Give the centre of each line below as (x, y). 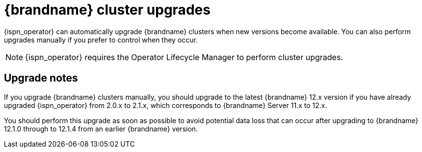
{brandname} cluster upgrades (107, 10)
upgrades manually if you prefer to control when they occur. (101, 40)
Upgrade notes (41, 78)
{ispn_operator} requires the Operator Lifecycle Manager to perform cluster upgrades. (184, 57)
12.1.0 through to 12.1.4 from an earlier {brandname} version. (101, 129)
